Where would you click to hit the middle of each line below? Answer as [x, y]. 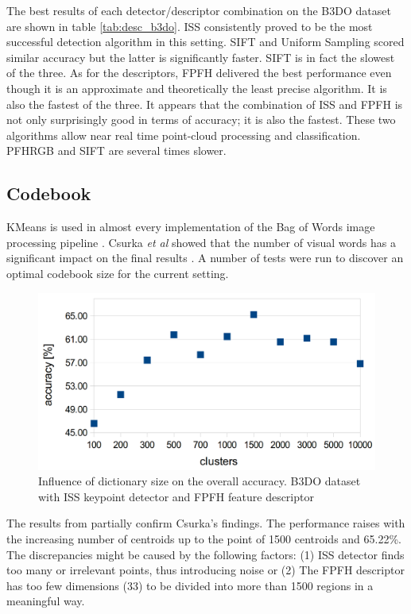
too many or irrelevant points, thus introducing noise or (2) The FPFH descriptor [205, 570]
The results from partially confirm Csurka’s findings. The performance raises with [206, 523]
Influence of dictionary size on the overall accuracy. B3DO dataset [200, 481]
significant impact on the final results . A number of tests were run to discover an [205, 258]
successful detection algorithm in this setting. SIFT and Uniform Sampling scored [205, 42]
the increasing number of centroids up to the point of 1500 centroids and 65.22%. [204, 539]
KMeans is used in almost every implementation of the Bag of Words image [191, 227]
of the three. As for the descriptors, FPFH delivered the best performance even [199, 73]
